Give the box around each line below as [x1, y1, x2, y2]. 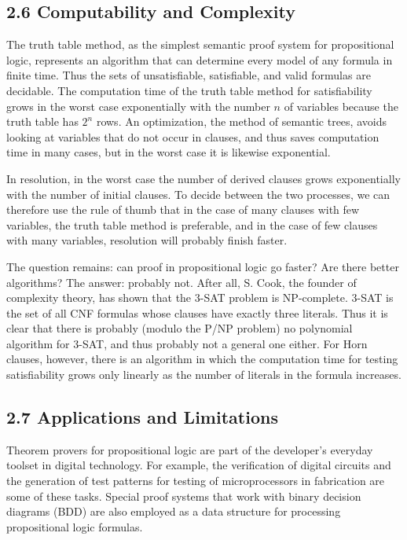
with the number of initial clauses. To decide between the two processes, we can [6, 186, 390, 202]
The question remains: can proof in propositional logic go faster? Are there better [6, 258, 399, 274]
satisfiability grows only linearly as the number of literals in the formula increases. [6, 366, 401, 383]
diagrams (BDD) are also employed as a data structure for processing [6, 503, 341, 520]
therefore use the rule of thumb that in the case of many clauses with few [6, 201, 360, 218]
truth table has [6, 113, 79, 130]
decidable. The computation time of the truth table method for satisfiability [6, 82, 372, 98]
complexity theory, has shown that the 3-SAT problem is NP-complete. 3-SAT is [6, 289, 394, 306]
